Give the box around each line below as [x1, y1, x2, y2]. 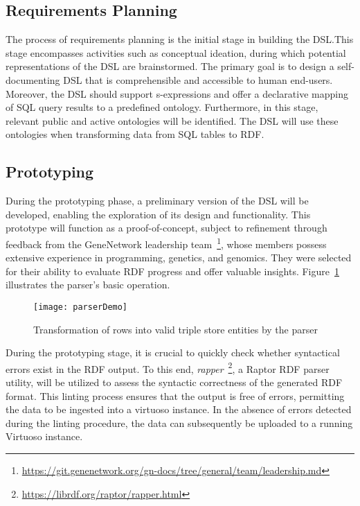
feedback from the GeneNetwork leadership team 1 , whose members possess [6, 234, 327, 251]
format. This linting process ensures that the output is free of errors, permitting [6, 388, 345, 403]
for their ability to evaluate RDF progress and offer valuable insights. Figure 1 [6, 263, 340, 278]
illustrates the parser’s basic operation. [6, 277, 170, 292]
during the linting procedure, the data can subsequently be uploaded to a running [6, 415, 353, 430]
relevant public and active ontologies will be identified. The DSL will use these [6, 113, 339, 128]
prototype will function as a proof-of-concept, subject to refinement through [6, 220, 327, 235]
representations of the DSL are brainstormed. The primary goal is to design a [6, 59, 334, 73]
